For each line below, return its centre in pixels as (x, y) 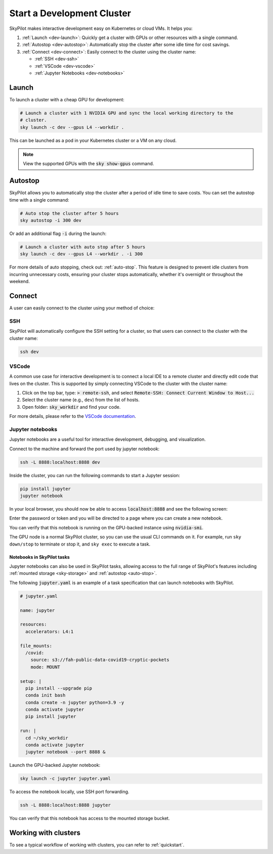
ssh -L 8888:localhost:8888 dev (60, 462)
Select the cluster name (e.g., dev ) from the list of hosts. (81, 400)
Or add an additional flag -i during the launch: (58, 234)
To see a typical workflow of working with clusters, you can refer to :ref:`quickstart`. (97, 845)
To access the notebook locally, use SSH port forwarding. (69, 792)
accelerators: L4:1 (50, 631)
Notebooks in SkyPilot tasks (40, 557)
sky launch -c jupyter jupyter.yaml (65, 779)
